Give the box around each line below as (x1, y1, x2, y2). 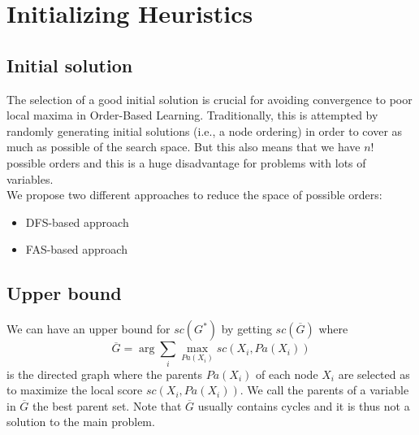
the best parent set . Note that (32, 397, 182, 414)
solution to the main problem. (6, 413, 155, 430)
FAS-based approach (25, 241, 127, 258)
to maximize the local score (6, 381, 143, 398)
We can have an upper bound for (6, 320, 171, 337)
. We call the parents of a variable (240, 381, 409, 398)
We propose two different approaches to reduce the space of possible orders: (6, 186, 382, 203)
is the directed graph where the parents (6, 365, 203, 382)
